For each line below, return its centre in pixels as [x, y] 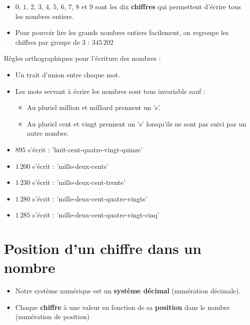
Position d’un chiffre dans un [103, 248]
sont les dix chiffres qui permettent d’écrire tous [168, 6]
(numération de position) [52, 316]
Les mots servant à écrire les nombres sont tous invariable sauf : [110, 91]
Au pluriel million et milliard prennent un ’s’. [94, 107]
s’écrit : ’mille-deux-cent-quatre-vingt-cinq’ [96, 215]
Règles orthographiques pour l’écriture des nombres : [83, 58]
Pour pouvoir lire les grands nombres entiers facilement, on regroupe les [122, 32]
